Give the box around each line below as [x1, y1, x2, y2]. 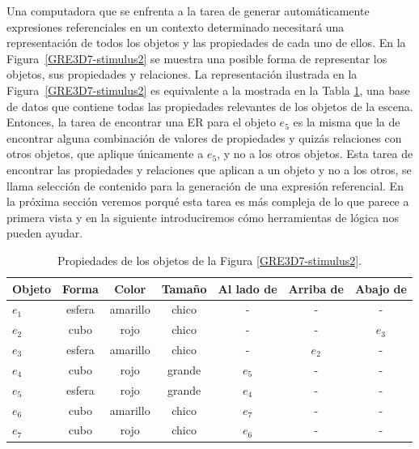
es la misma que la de [293, 113, 400, 130]
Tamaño [161, 280, 207, 297]
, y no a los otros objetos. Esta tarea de [217, 145, 413, 162]
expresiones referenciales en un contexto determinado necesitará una [6, 18, 345, 35]
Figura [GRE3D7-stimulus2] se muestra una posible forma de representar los [6, 49, 387, 66]
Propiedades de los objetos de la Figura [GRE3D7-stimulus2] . [57, 251, 362, 268]
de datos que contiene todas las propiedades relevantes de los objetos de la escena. [6, 97, 413, 114]
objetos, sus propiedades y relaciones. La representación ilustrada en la [6, 66, 358, 83]
